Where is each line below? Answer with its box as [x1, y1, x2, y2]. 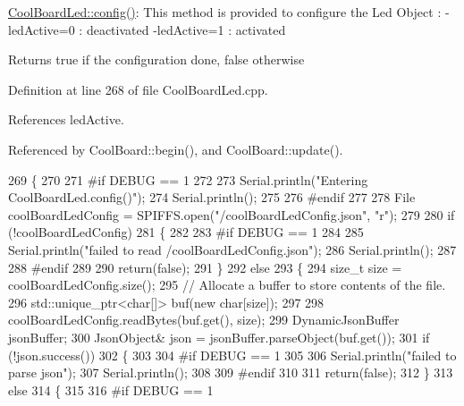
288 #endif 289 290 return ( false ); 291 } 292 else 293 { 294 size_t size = [8, 258, 402, 276]
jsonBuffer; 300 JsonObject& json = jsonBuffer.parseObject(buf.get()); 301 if [8, 327, 430, 346]
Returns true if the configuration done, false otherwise [8, 50, 305, 69]
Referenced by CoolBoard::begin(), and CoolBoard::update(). [8, 140, 343, 158]
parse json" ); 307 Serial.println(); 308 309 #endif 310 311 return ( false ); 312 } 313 [8, 363, 453, 382]
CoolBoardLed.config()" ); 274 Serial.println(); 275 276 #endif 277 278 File [8, 188, 416, 207]
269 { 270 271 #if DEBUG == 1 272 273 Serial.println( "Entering [8, 170, 368, 189]
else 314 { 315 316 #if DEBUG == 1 [8, 380, 214, 399]
